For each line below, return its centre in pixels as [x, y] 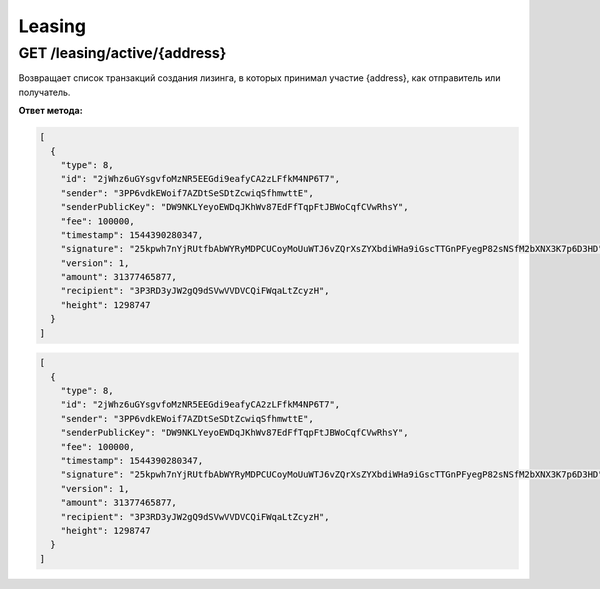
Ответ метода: [51, 111]
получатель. [44, 92]
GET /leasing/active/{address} [122, 53]
